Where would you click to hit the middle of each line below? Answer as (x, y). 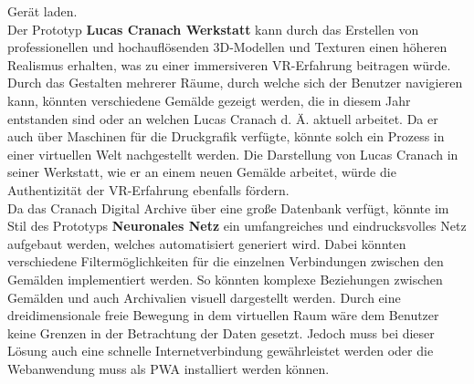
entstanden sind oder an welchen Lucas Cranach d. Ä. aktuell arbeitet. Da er (223, 118)
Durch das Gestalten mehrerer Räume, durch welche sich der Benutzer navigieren (235, 83)
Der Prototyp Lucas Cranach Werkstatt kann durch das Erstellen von (213, 29)
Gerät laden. (42, 11)
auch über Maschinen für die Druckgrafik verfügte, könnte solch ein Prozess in (226, 136)
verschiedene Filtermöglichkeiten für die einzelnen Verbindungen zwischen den (226, 261)
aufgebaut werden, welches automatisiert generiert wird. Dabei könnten (207, 243)
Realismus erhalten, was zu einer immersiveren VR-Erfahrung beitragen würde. (229, 64)
